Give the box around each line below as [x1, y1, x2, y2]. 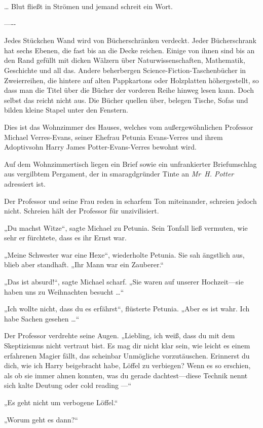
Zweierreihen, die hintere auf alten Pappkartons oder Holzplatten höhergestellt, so [4, 75, 259, 85]
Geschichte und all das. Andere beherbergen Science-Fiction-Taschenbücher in [4, 64, 246, 75]
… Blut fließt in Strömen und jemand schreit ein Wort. [4, 1, 173, 11]
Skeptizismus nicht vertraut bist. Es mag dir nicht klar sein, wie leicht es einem [4, 340, 250, 351]
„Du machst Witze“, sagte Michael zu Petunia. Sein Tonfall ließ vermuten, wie [4, 222, 248, 233]
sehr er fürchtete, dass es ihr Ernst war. [4, 232, 127, 243]
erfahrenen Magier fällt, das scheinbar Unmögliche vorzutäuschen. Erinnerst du [4, 350, 250, 361]
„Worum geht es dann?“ [4, 414, 78, 424]
